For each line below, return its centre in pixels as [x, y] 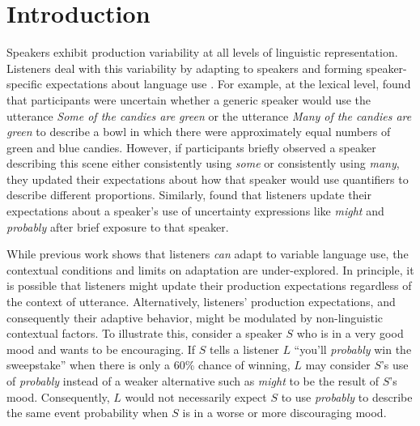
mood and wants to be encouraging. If [101, 349]
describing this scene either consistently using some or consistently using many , [203, 163]
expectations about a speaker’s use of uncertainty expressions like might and [195, 211]
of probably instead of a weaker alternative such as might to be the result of [193, 381]
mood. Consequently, [58, 396]
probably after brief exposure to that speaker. [118, 226]
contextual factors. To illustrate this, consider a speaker [144, 333]
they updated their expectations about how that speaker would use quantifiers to [208, 179]
